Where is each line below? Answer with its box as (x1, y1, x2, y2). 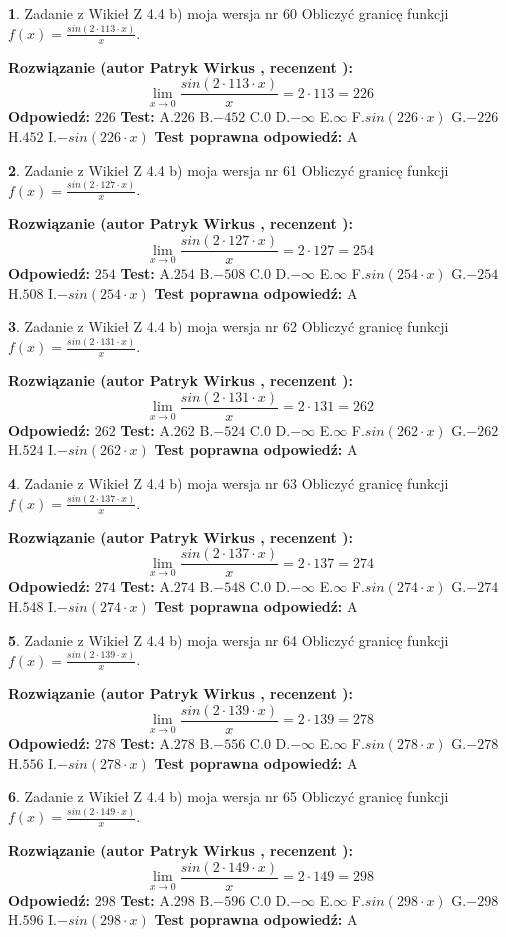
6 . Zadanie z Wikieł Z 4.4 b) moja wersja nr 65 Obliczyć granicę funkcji (8, 786, 449, 807)
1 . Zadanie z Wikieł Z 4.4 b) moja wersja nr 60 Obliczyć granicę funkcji (8, 3, 449, 23)
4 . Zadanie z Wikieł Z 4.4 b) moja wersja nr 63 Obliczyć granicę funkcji (8, 472, 449, 493)
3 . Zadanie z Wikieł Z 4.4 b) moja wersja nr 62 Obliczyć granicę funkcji (8, 316, 449, 337)
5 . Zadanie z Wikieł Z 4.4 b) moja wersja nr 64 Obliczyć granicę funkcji (8, 629, 449, 650)
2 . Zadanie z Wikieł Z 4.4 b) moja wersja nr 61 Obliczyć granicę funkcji (8, 159, 449, 180)
